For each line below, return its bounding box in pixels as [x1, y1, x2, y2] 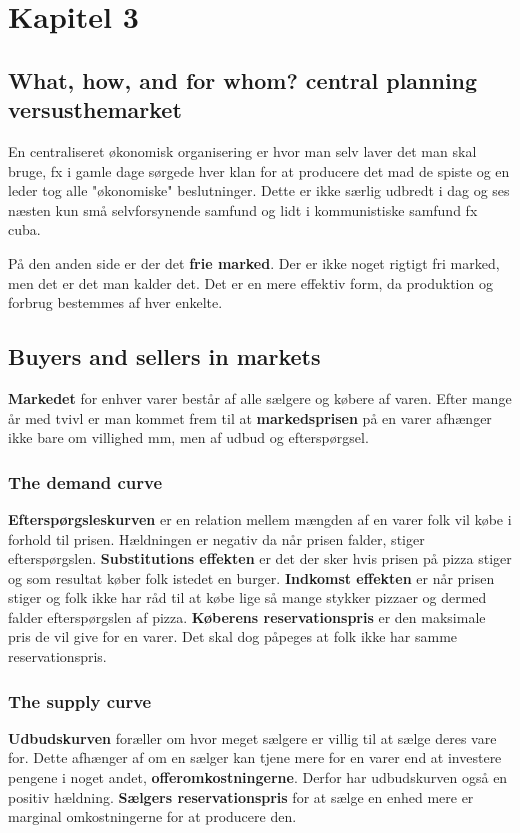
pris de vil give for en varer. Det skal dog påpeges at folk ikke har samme [8, 626, 458, 647]
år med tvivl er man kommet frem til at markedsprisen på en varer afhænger [8, 407, 492, 428]
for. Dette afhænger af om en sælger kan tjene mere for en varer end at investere [8, 747, 502, 768]
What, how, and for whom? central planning [8, 64, 478, 95]
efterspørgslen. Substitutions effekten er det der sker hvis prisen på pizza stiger [8, 548, 512, 569]
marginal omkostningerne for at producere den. [8, 806, 297, 827]
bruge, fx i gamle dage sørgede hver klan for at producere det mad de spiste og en [8, 160, 510, 181]
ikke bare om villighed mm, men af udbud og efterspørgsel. [8, 427, 369, 448]
